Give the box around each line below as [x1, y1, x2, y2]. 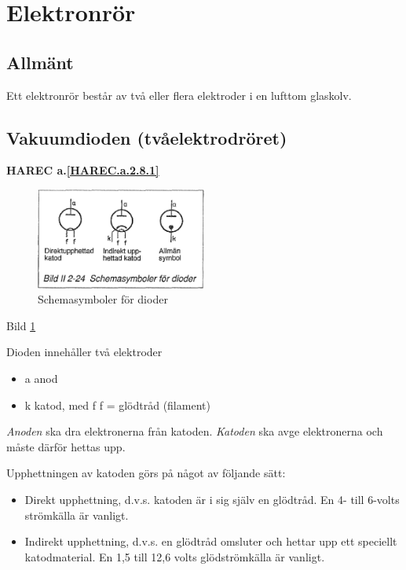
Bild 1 [6, 317, 36, 333]
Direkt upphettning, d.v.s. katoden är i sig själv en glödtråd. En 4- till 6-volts [24, 491, 400, 507]
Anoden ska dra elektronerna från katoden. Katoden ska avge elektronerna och [6, 423, 383, 439]
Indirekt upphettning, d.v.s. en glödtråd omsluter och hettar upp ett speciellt [24, 533, 397, 550]
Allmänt [6, 50, 74, 74]
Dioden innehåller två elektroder [6, 344, 163, 360]
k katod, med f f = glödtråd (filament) [24, 396, 210, 413]
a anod [24, 370, 58, 386]
